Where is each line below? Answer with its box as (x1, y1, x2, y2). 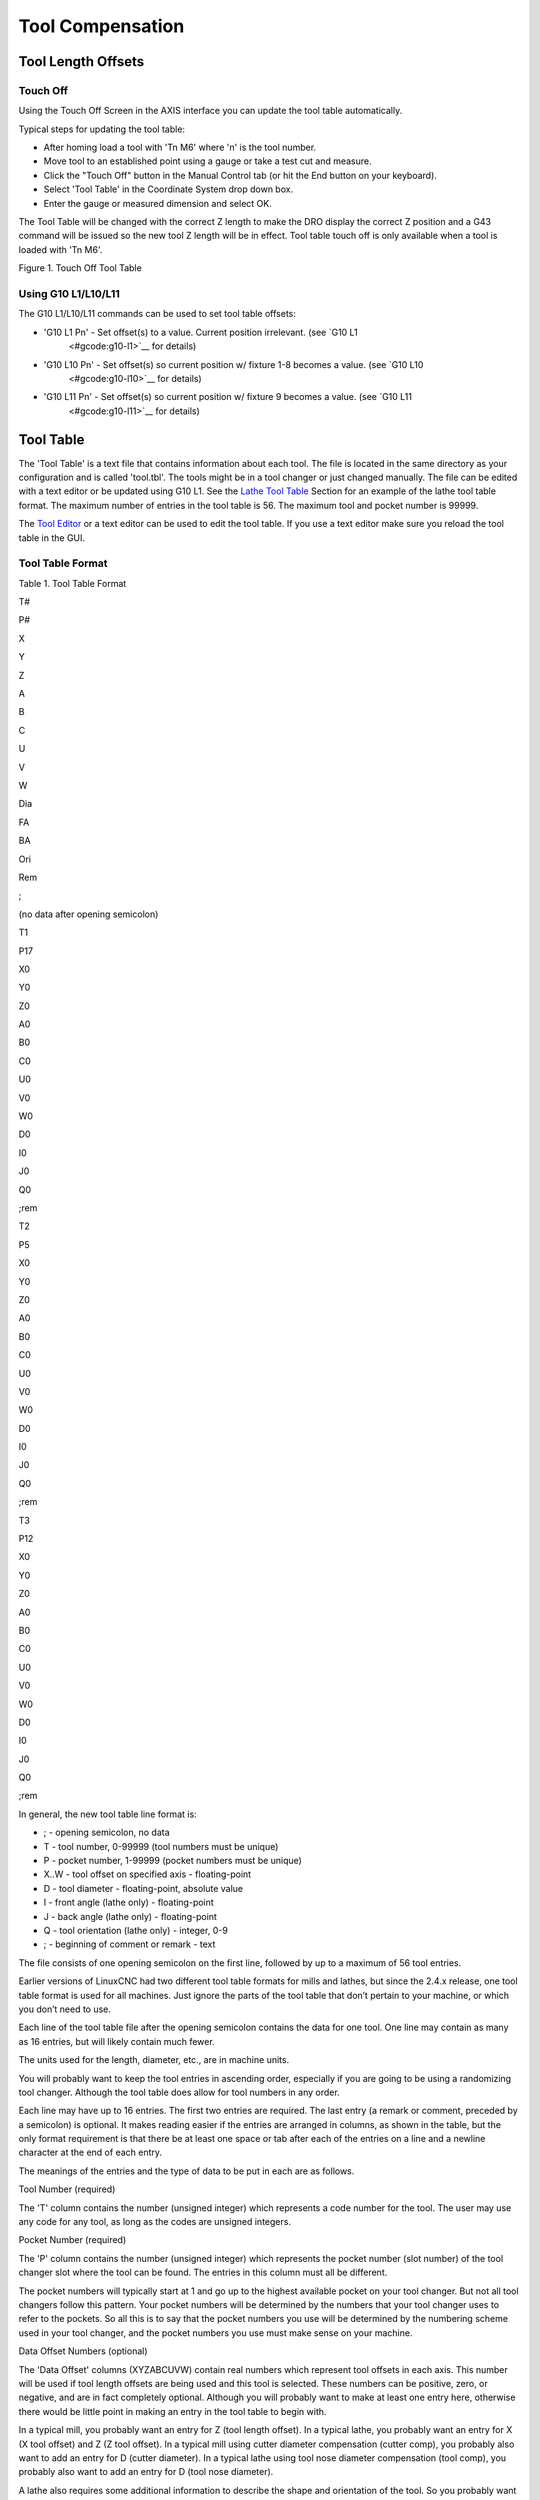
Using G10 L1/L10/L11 (18, 286, 120, 300)
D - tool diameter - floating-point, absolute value (43, 1882, 244, 1894)
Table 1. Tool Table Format (18, 577, 127, 589)
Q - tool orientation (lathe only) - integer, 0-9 (43, 1925, 229, 1936)
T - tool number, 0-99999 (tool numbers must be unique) (43, 1840, 279, 1852)
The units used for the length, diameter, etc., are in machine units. (18, 2054, 290, 2066)
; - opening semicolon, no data (43, 1826, 170, 1839)
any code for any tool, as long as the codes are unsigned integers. (18, 2216, 292, 2228)
